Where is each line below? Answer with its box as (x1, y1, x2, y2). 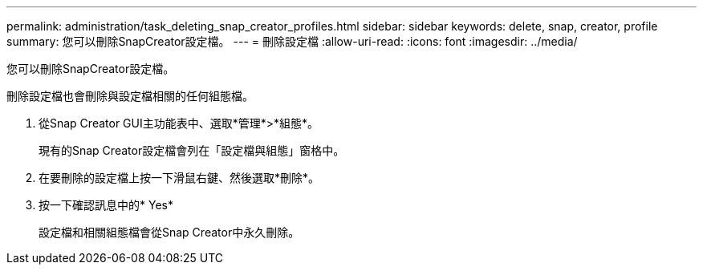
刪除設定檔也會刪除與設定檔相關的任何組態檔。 (6, 89, 254, 103)
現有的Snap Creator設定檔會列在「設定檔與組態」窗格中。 (39, 144, 345, 157)
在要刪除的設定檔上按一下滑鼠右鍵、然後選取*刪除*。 (39, 171, 320, 184)
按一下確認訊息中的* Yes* (39, 198, 173, 212)
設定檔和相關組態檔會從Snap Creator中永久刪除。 (39, 225, 300, 239)
